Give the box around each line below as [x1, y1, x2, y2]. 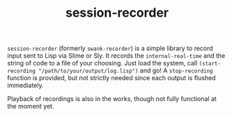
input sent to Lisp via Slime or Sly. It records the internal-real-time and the [7, 52, 226, 60]
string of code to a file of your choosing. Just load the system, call [7, 59, 198, 68]
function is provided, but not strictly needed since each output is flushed [7, 74, 216, 82]
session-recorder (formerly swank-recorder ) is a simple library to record [7, 44, 214, 53]
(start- [199, 61, 222, 68]
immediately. [7, 81, 44, 90]
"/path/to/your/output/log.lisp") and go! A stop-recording [38, 66, 214, 75]
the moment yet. [7, 102, 54, 111]
